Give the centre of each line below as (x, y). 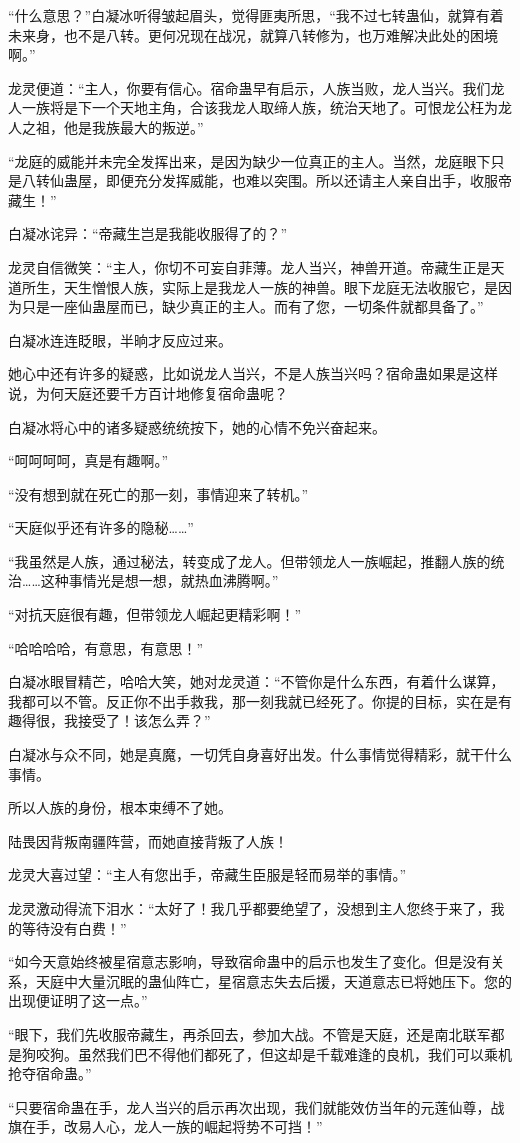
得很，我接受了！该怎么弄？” (116, 720)
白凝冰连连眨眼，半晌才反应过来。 (120, 339)
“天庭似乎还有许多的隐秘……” (101, 527)
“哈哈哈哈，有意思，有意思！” (106, 647)
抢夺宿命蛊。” (50, 1073)
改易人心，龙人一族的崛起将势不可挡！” (193, 1126)
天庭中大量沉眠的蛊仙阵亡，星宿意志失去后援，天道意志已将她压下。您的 (273, 980)
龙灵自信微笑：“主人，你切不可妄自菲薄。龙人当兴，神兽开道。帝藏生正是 (249, 266)
